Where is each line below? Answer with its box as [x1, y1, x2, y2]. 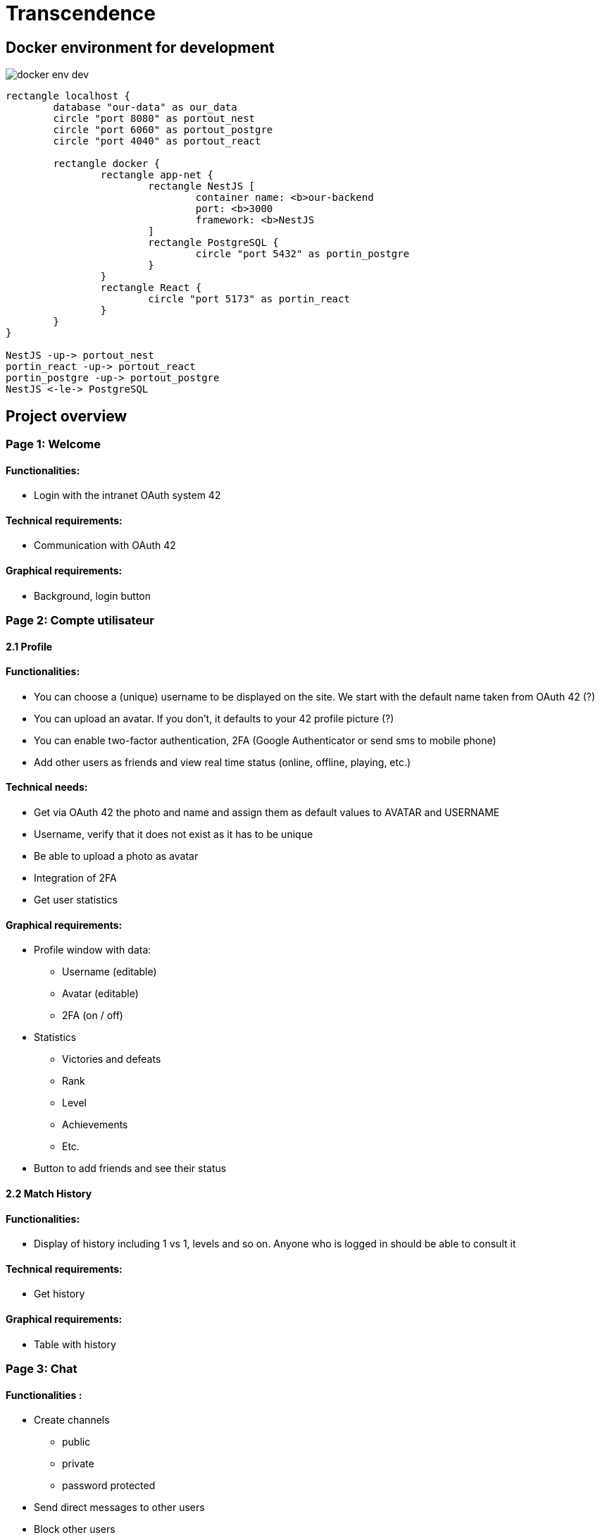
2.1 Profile [6, 640, 53, 653]
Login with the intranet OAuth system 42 [34, 489, 221, 502]
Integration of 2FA [34, 872, 117, 884]
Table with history [34, 1338, 116, 1350]
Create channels [34, 1414, 110, 1426]
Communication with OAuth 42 [34, 539, 176, 552]
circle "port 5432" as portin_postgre [195, 248, 410, 260]
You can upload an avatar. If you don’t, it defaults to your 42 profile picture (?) [34, 712, 394, 725]
